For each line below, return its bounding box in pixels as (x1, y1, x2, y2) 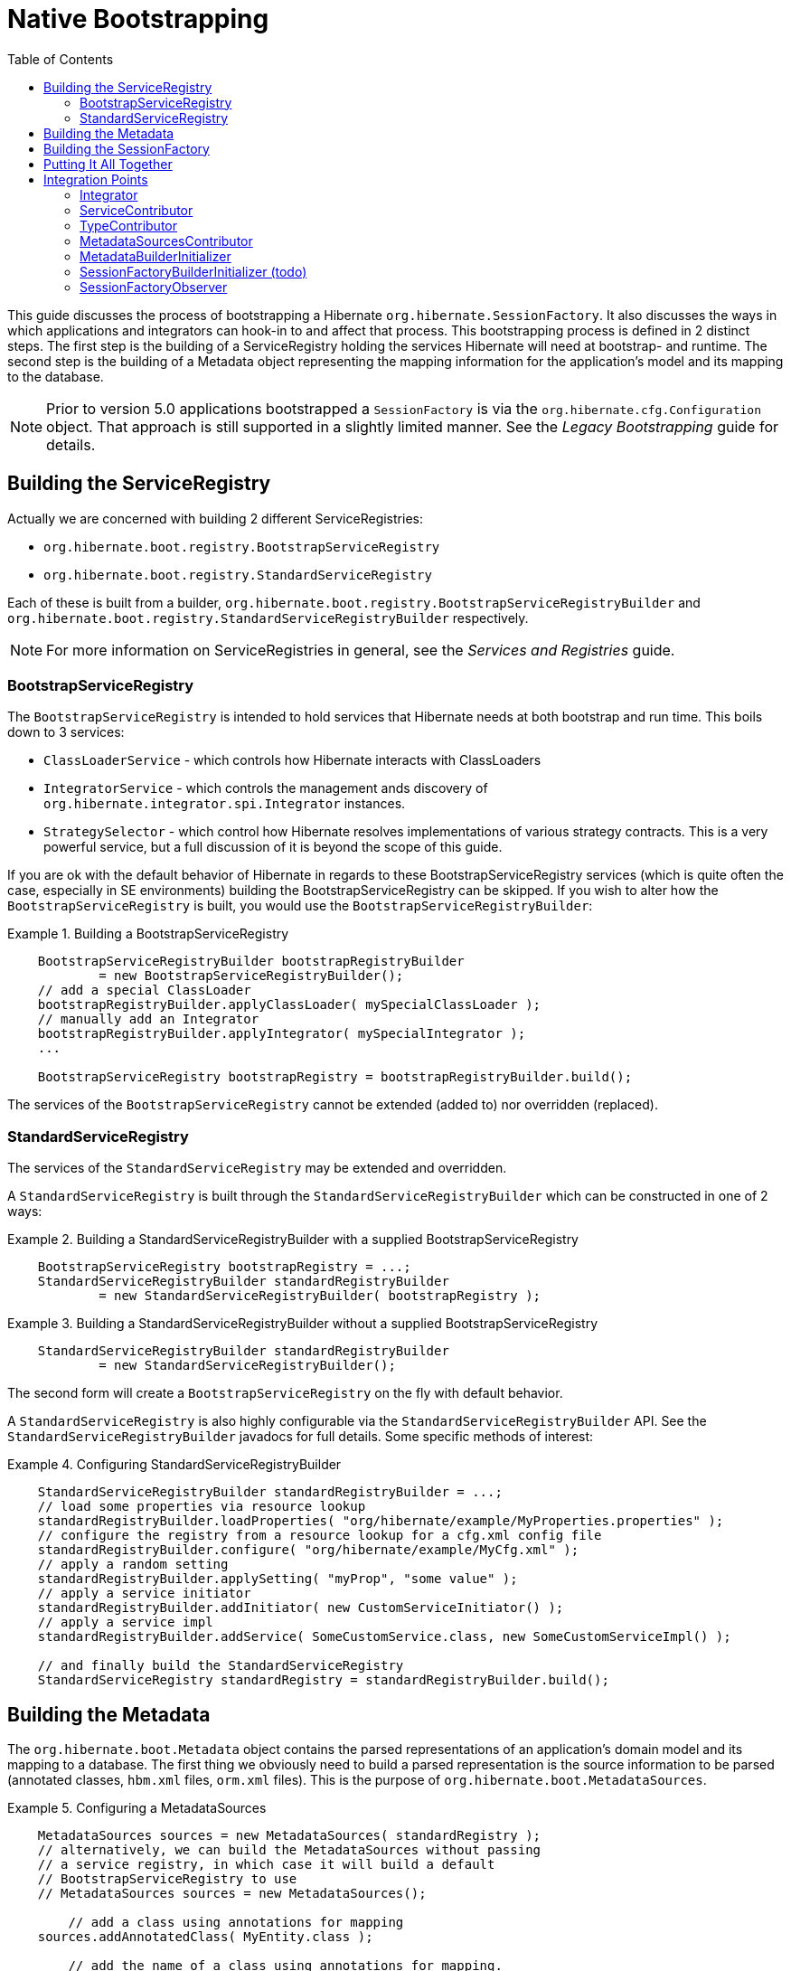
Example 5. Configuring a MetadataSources (7, 1799, 267, 1815)
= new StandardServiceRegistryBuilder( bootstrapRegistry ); (99, 1288, 541, 1304)
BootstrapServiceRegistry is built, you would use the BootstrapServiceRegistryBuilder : (7, 898, 593, 914)
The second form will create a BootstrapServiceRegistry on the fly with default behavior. (7, 1385, 563, 1401)
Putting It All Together (43, 156, 173, 172)
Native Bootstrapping (7, 4, 269, 34)
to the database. (7, 368, 104, 384)
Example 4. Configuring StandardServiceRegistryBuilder (7, 1457, 342, 1473)
